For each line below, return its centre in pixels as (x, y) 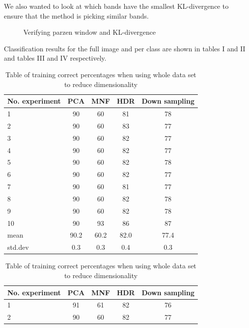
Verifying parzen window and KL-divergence (90, 32)
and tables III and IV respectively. (55, 58)
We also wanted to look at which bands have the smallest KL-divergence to (116, 6)
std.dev (18, 247)
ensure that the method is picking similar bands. (77, 15)
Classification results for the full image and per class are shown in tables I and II (125, 48)
